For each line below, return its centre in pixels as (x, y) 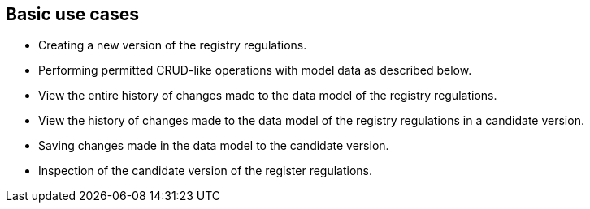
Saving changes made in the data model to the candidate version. (214, 146)
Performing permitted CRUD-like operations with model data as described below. (255, 70)
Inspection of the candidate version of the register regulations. (206, 171)
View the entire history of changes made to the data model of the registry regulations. (268, 96)
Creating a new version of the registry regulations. (173, 45)
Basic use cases (72, 14)
